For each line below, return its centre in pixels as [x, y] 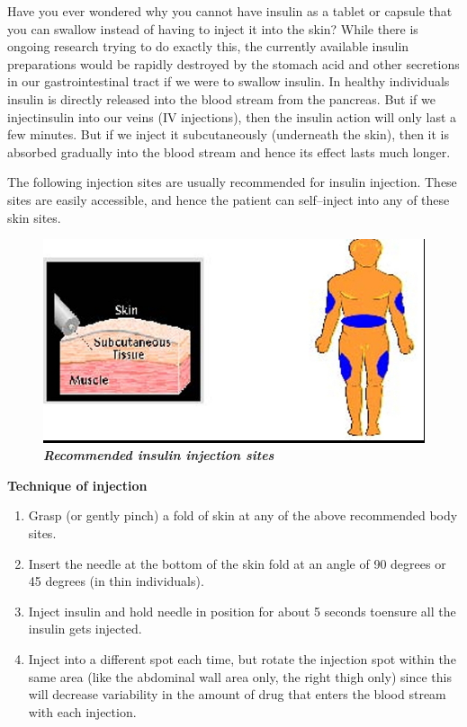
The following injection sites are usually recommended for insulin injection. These [232, 182]
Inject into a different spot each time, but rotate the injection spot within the [242, 659]
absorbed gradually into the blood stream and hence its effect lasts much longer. [229, 151]
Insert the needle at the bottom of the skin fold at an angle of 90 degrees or [237, 563]
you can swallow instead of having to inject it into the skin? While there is [213, 28]
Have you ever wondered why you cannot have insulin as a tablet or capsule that [230, 11]
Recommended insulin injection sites [159, 455]
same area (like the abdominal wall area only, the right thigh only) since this [240, 676]
